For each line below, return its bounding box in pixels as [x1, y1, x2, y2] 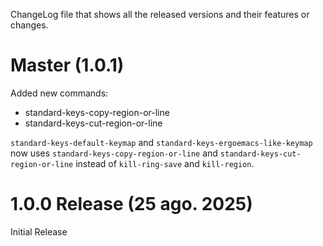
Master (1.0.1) [10, 54, 125, 77]
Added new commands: [10, 87, 109, 99]
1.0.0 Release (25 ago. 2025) [10, 193, 253, 216]
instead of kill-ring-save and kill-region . [75, 157, 255, 169]
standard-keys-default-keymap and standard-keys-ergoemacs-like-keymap [10, 136, 313, 148]
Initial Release [10, 225, 68, 238]
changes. [10, 19, 49, 31]
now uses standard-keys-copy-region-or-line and [10, 147, 218, 159]
